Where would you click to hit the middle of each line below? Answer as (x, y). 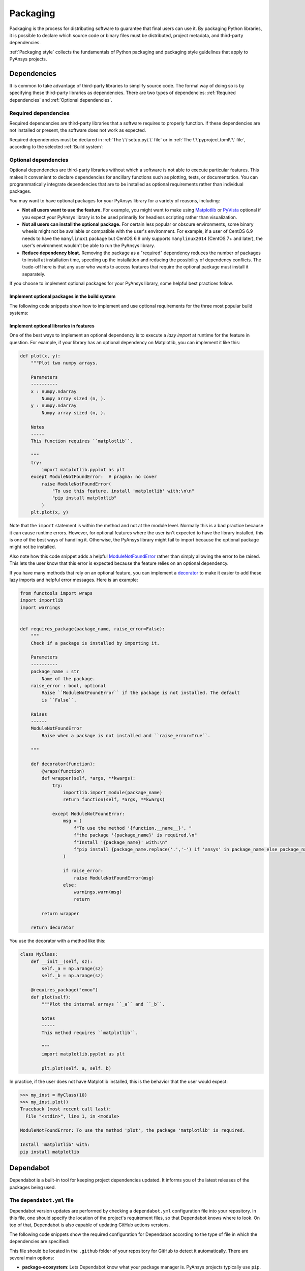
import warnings (40, 607)
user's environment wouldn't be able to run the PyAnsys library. (88, 246)
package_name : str (55, 672)
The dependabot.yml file (41, 1200)
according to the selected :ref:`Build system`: (56, 147)
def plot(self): (51, 997)
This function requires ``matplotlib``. (82, 441)
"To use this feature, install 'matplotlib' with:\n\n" (123, 491)
